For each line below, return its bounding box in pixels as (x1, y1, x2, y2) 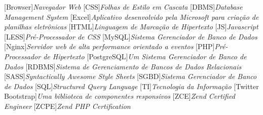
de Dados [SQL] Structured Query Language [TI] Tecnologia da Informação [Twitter (4, 81, 259, 91)
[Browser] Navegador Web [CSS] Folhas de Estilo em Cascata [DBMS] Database (4, 2, 243, 12)
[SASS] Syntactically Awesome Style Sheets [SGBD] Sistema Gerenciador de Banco (4, 71, 257, 82)
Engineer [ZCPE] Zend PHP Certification (4, 100, 131, 111)
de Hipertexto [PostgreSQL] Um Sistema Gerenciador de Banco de (43, 51, 247, 61)
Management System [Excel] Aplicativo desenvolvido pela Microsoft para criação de (4, 11, 259, 22)
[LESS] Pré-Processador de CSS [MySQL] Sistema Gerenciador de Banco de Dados (4, 31, 257, 42)
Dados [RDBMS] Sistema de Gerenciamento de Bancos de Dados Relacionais (4, 61, 242, 71)
